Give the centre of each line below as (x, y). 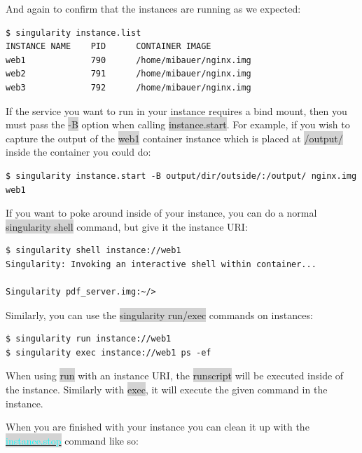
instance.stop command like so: (72, 440)
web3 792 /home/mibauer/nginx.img (128, 87)
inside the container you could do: (78, 152)
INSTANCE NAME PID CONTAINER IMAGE (109, 47)
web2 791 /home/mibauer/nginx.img (128, 74)
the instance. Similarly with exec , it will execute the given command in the (167, 390)
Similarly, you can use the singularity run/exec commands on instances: (159, 315)
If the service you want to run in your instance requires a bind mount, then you (176, 110)
